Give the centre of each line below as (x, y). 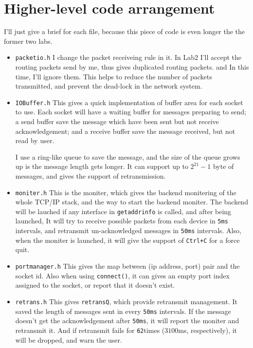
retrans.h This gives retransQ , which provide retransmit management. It (126, 301)
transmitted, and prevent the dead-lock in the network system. (109, 86)
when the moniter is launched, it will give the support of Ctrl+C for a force (127, 240)
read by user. (35, 140)
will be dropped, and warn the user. (69, 339)
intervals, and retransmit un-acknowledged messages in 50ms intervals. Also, (128, 230)
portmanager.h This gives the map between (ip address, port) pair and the (127, 266)
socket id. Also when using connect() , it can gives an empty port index (122, 275)
